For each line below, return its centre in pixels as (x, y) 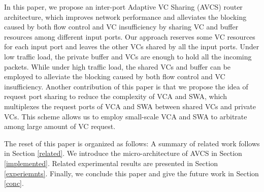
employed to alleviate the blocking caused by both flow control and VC (115, 76)
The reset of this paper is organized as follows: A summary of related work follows (132, 143)
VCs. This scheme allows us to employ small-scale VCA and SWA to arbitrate (126, 116)
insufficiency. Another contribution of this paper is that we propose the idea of (126, 86)
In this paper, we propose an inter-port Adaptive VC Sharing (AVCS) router (123, 7)
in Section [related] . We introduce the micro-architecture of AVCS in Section (123, 153)
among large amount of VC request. (60, 126)
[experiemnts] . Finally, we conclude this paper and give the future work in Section (131, 173)
